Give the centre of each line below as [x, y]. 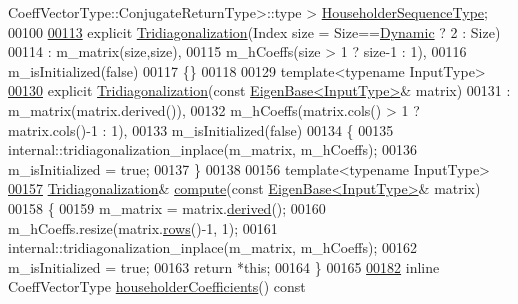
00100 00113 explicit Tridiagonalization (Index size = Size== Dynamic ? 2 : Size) [254, 31]
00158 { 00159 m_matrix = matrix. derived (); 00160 [167, 207]
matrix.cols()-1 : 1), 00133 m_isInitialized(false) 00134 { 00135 [201, 129]
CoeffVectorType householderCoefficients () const [157, 286]
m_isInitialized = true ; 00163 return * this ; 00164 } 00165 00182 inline [224, 266]
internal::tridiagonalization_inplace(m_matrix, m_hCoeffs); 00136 [212, 149]
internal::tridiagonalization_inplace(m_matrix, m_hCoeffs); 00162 [212, 247]
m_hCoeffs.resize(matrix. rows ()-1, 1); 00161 [143, 227]
